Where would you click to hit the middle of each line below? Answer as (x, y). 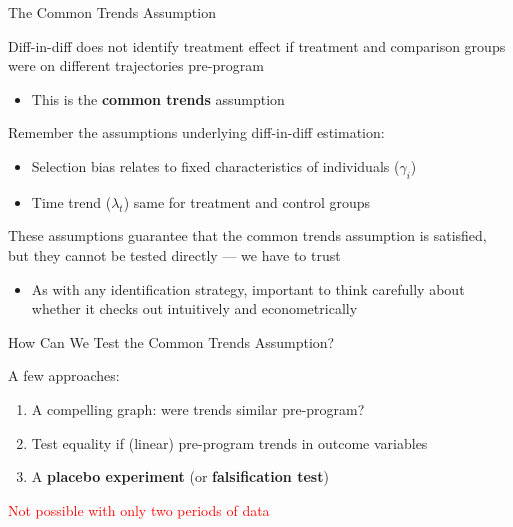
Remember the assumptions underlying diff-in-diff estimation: (196, 132)
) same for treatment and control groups (247, 201)
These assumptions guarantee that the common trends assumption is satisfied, (247, 235)
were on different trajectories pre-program (136, 65)
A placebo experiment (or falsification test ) (180, 476)
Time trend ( (71, 201)
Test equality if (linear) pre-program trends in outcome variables (229, 442)
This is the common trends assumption (158, 98)
